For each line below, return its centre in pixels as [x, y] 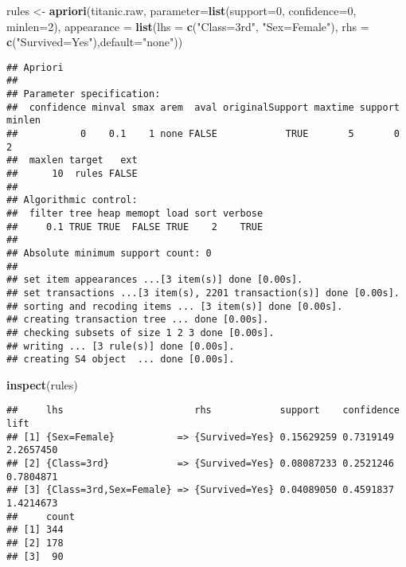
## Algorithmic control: [72, 200]
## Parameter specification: [84, 94]
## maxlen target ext [72, 160]
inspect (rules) [42, 384]
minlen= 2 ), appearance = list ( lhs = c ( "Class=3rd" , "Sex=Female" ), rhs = [188, 26]
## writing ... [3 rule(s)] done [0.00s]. [121, 346]
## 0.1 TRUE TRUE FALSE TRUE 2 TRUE [135, 227]
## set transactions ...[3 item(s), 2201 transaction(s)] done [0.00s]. [203, 293]
